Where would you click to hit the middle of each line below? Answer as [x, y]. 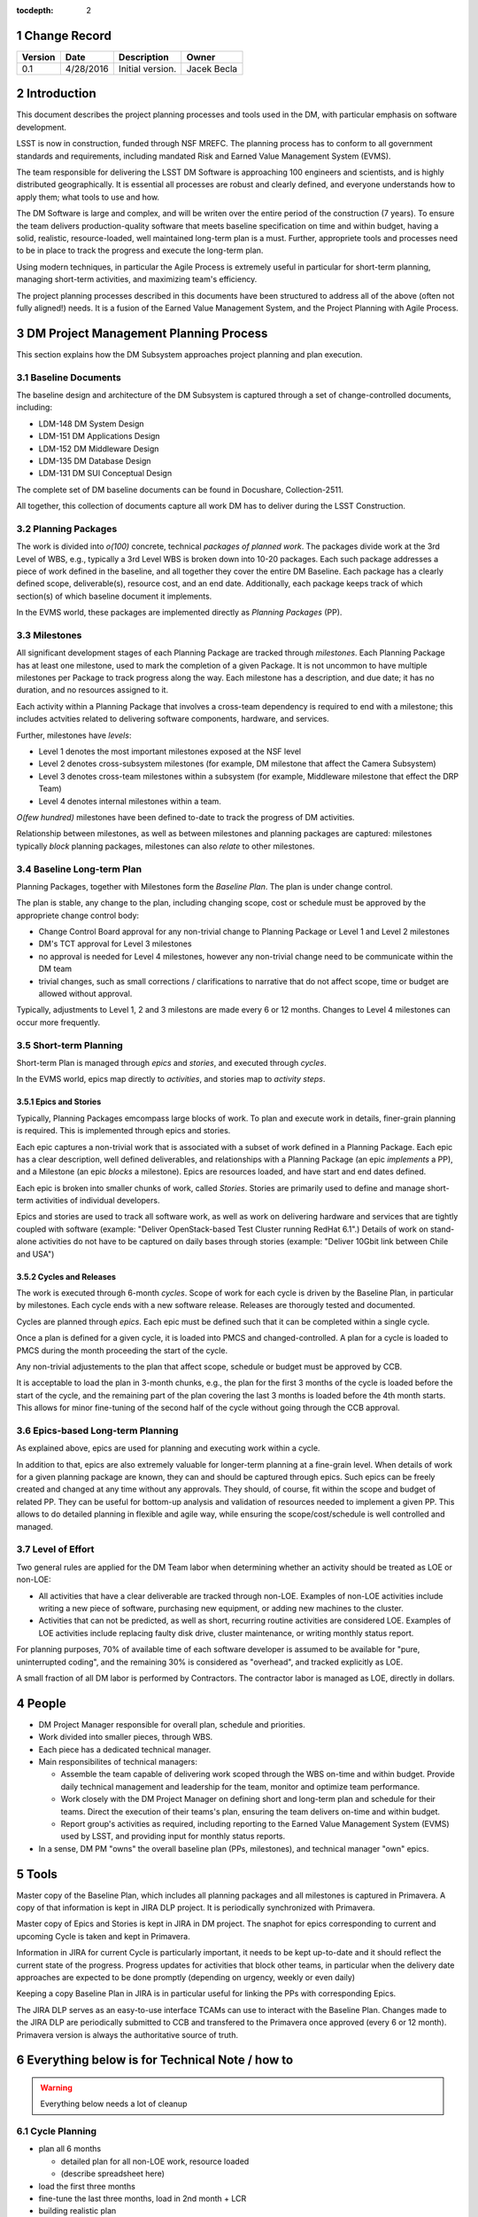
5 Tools [37, 1874]
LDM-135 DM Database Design [95, 460]
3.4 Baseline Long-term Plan [79, 869]
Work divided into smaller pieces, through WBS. [126, 1737]
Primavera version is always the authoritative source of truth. [127, 2034]
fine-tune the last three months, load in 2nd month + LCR [143, 2198]
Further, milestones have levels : [74, 735]
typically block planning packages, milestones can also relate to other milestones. [166, 846]
